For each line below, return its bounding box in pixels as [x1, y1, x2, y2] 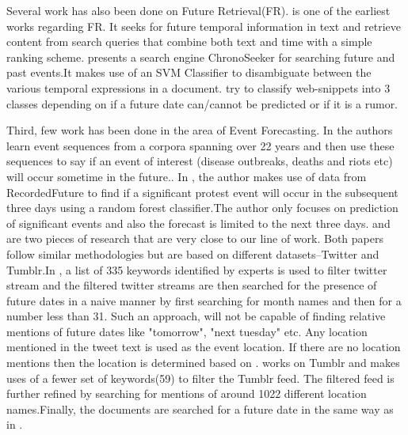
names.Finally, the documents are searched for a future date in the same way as [6, 400, 394, 417]
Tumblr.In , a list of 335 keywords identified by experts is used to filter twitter [6, 261, 387, 278]
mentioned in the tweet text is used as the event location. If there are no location [6, 339, 401, 355]
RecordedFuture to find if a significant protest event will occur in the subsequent [6, 183, 398, 200]
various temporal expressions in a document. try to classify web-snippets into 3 [6, 79, 391, 96]
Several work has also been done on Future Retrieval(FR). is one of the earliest [6, 2, 391, 18]
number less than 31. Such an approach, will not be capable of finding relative [6, 308, 386, 324]
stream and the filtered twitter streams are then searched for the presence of [6, 277, 377, 293]
